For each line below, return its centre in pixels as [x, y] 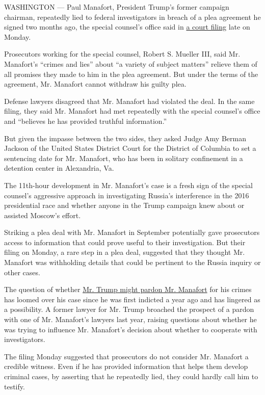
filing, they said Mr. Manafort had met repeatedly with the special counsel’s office [132, 111]
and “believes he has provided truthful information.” [86, 121]
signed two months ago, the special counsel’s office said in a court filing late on [127, 27]
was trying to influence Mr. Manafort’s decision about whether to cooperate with [131, 329]
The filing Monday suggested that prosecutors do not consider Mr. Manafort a [126, 356]
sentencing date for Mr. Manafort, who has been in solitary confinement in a [124, 158]
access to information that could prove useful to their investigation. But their [125, 242]
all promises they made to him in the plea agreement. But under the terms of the [131, 74]
